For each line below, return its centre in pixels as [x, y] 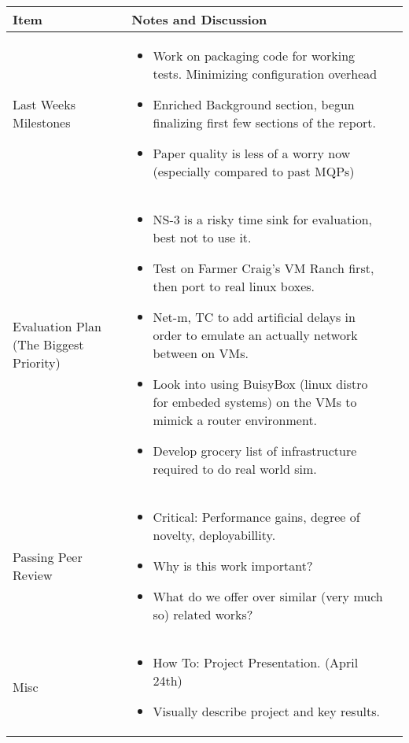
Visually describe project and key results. [266, 711]
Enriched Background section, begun [254, 104]
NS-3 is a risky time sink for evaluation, [263, 219]
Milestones [42, 122]
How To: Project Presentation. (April [256, 662]
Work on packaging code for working [254, 55]
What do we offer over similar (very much [268, 596]
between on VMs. [201, 353]
